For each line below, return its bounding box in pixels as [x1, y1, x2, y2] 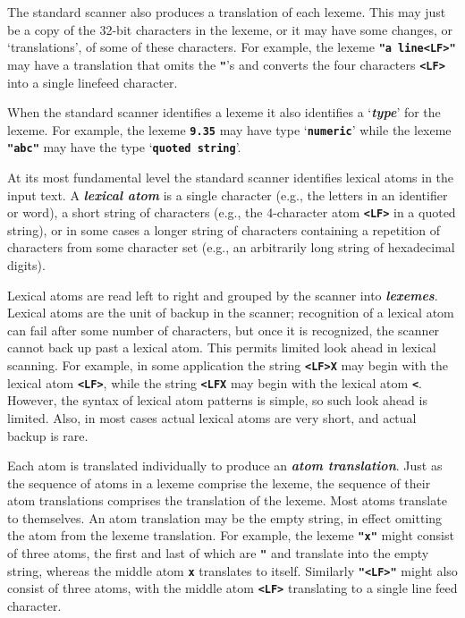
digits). [7, 256, 46, 275]
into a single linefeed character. [7, 72, 178, 91]
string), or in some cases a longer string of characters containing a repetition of [7, 220, 441, 239]
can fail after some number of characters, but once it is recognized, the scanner [7, 320, 440, 339]
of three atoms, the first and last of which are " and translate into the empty [7, 544, 429, 563]
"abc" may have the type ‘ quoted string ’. [7, 138, 241, 157]
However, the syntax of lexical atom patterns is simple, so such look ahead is [7, 391, 427, 410]
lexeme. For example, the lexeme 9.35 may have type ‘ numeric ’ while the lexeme [7, 120, 452, 139]
